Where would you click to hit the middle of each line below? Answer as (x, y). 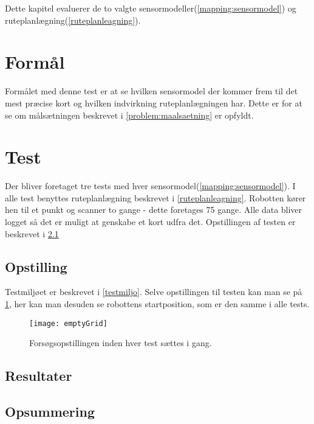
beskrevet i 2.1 (32, 233)
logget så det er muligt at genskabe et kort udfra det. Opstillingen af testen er (150, 221)
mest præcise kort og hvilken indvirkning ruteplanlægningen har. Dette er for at (154, 103)
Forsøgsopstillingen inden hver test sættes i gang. (121, 343)
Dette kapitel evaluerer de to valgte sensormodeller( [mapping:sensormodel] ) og (151, 8)
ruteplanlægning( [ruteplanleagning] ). (73, 20)
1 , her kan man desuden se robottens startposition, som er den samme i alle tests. (157, 303)
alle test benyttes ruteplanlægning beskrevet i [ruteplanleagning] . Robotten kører (155, 197)
